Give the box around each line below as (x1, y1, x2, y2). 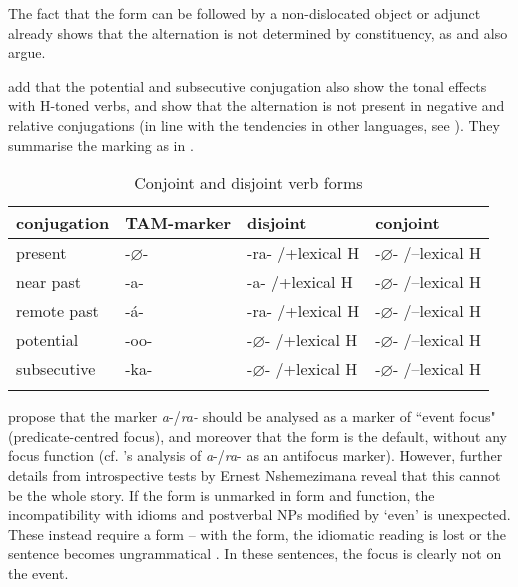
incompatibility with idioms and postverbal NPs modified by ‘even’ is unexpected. (8, 504, 511, 525)
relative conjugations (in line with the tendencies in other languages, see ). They (8, 114, 500, 135)
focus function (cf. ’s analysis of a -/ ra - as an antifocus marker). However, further (8, 445, 503, 466)
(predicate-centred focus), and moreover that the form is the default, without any (8, 425, 507, 446)
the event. (8, 562, 69, 583)
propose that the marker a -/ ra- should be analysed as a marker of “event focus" (8, 406, 496, 427)
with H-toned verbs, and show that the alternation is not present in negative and (8, 95, 505, 116)
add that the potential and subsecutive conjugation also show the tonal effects (8, 75, 487, 96)
